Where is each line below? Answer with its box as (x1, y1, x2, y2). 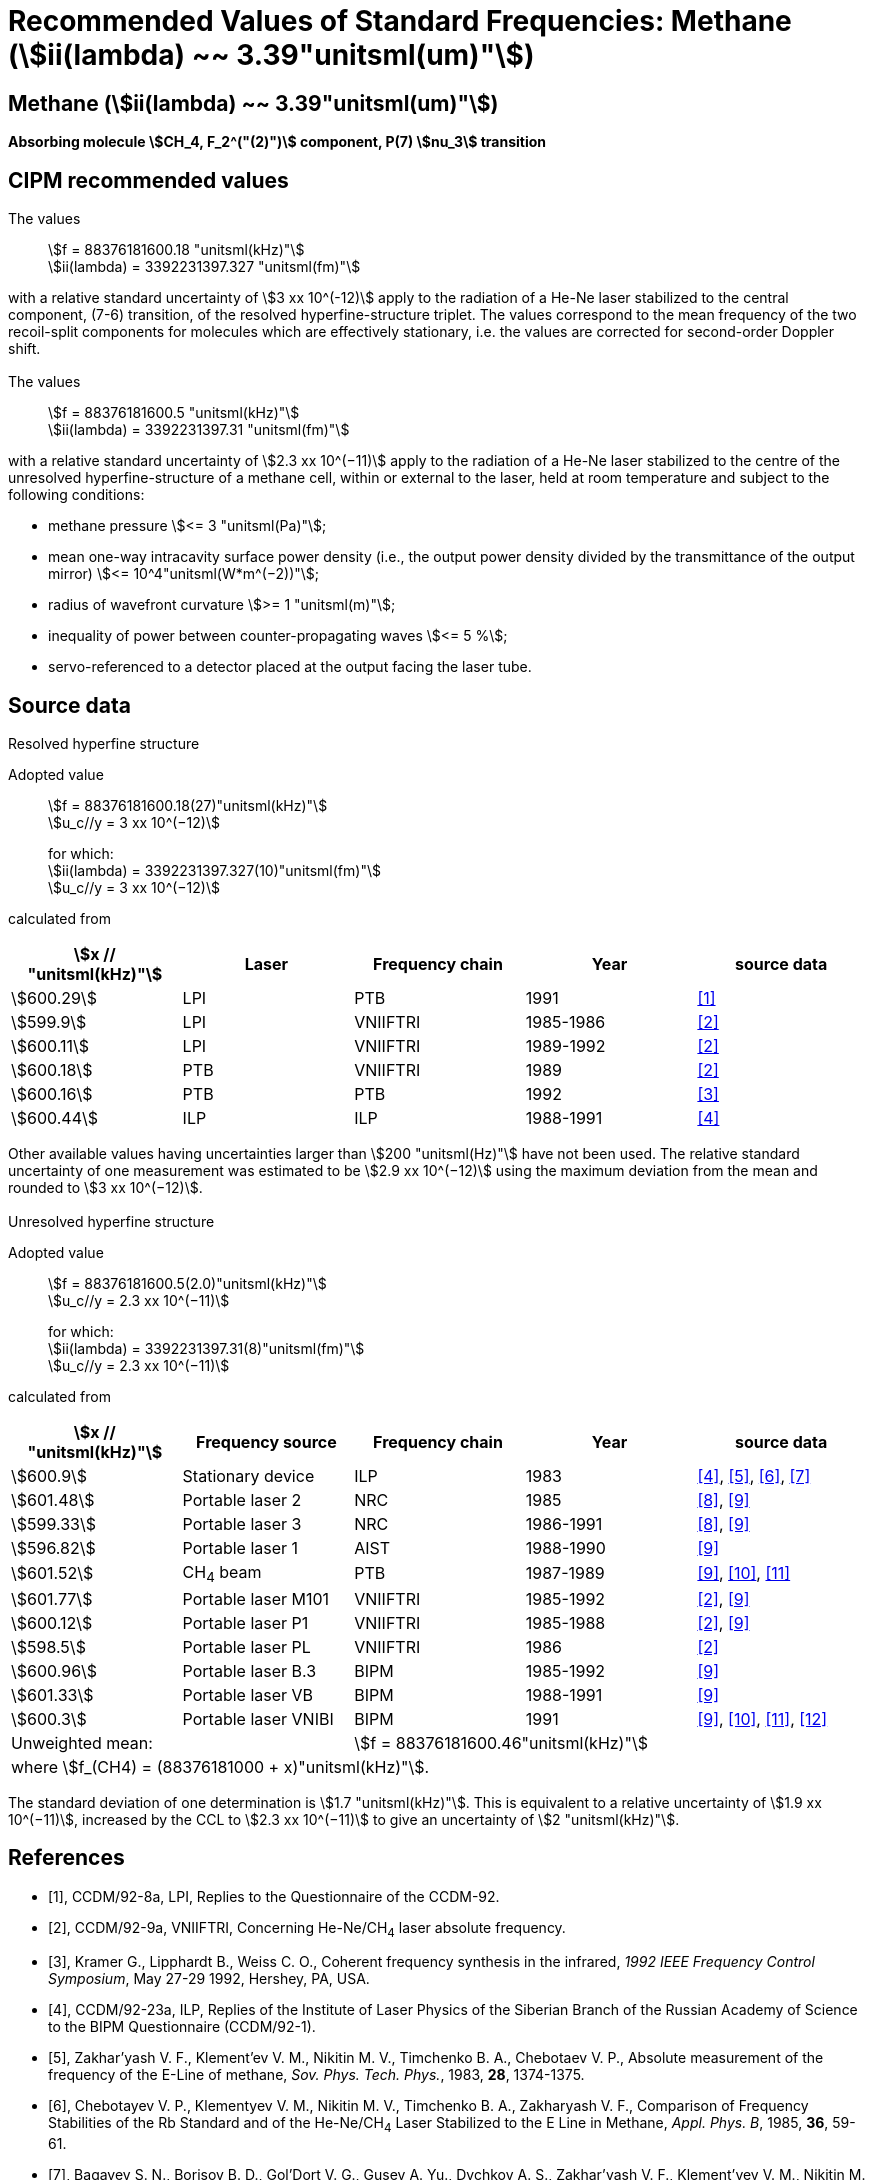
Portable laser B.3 (182, 1660, 317, 1681)
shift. (8, 340, 41, 358)
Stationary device (182, 1465, 315, 1486)
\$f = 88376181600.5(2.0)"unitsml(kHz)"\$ (48, 1274, 327, 1292)
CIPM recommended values (8, 167, 289, 193)
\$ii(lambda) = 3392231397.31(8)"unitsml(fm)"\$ (48, 1339, 365, 1357)
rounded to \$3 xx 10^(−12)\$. (8, 1179, 203, 1197)
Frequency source (196, 1431, 337, 1452)
